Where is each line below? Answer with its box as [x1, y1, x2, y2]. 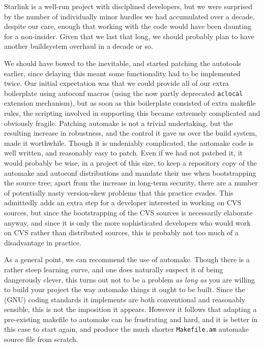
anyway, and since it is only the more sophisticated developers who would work [4, 217, 251, 228]
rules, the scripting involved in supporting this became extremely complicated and [4, 108, 260, 118]
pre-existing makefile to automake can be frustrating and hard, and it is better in [4, 313, 258, 324]
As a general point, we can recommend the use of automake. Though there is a [4, 254, 250, 265]
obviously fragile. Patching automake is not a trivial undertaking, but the [4, 117, 233, 128]
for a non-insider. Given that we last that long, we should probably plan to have [4, 30, 254, 41]
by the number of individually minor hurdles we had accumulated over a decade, [4, 11, 255, 21]
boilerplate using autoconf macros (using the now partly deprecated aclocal [4, 87, 243, 98]
